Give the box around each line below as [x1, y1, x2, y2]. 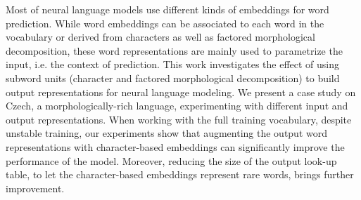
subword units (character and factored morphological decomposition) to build [6, 70, 340, 85]
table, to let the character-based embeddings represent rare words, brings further [6, 167, 354, 182]
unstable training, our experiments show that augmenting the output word [6, 126, 327, 140]
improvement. [6, 180, 65, 195]
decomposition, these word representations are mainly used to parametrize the [6, 43, 343, 58]
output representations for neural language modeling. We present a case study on [6, 84, 356, 99]
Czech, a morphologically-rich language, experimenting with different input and [6, 98, 348, 113]
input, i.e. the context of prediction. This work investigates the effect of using [6, 57, 340, 72]
